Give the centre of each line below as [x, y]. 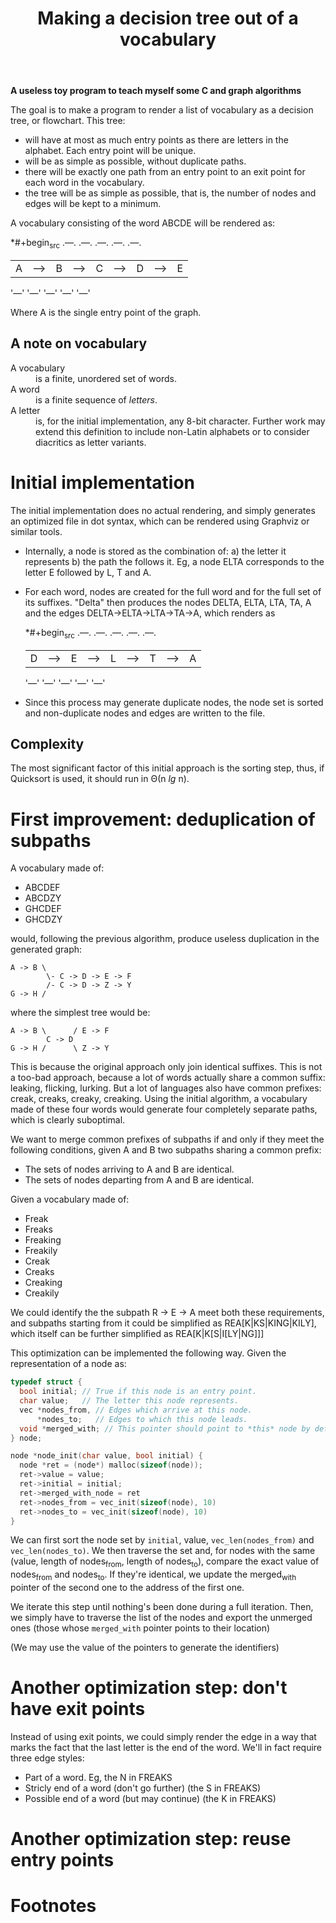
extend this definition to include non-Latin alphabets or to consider [172, 431]
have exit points [78, 1709]
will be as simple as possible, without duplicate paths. [135, 161]
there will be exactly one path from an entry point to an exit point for [165, 172]
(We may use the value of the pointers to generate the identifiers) [145, 1647]
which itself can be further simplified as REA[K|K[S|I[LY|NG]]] [137, 1334]
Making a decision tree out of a [168, 18]
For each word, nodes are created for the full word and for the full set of [173, 591]
